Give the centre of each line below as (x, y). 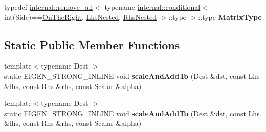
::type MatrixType (230, 17)
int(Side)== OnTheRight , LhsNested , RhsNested (81, 17)
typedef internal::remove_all (49, 7)
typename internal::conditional (152, 7)
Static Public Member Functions (92, 44)
